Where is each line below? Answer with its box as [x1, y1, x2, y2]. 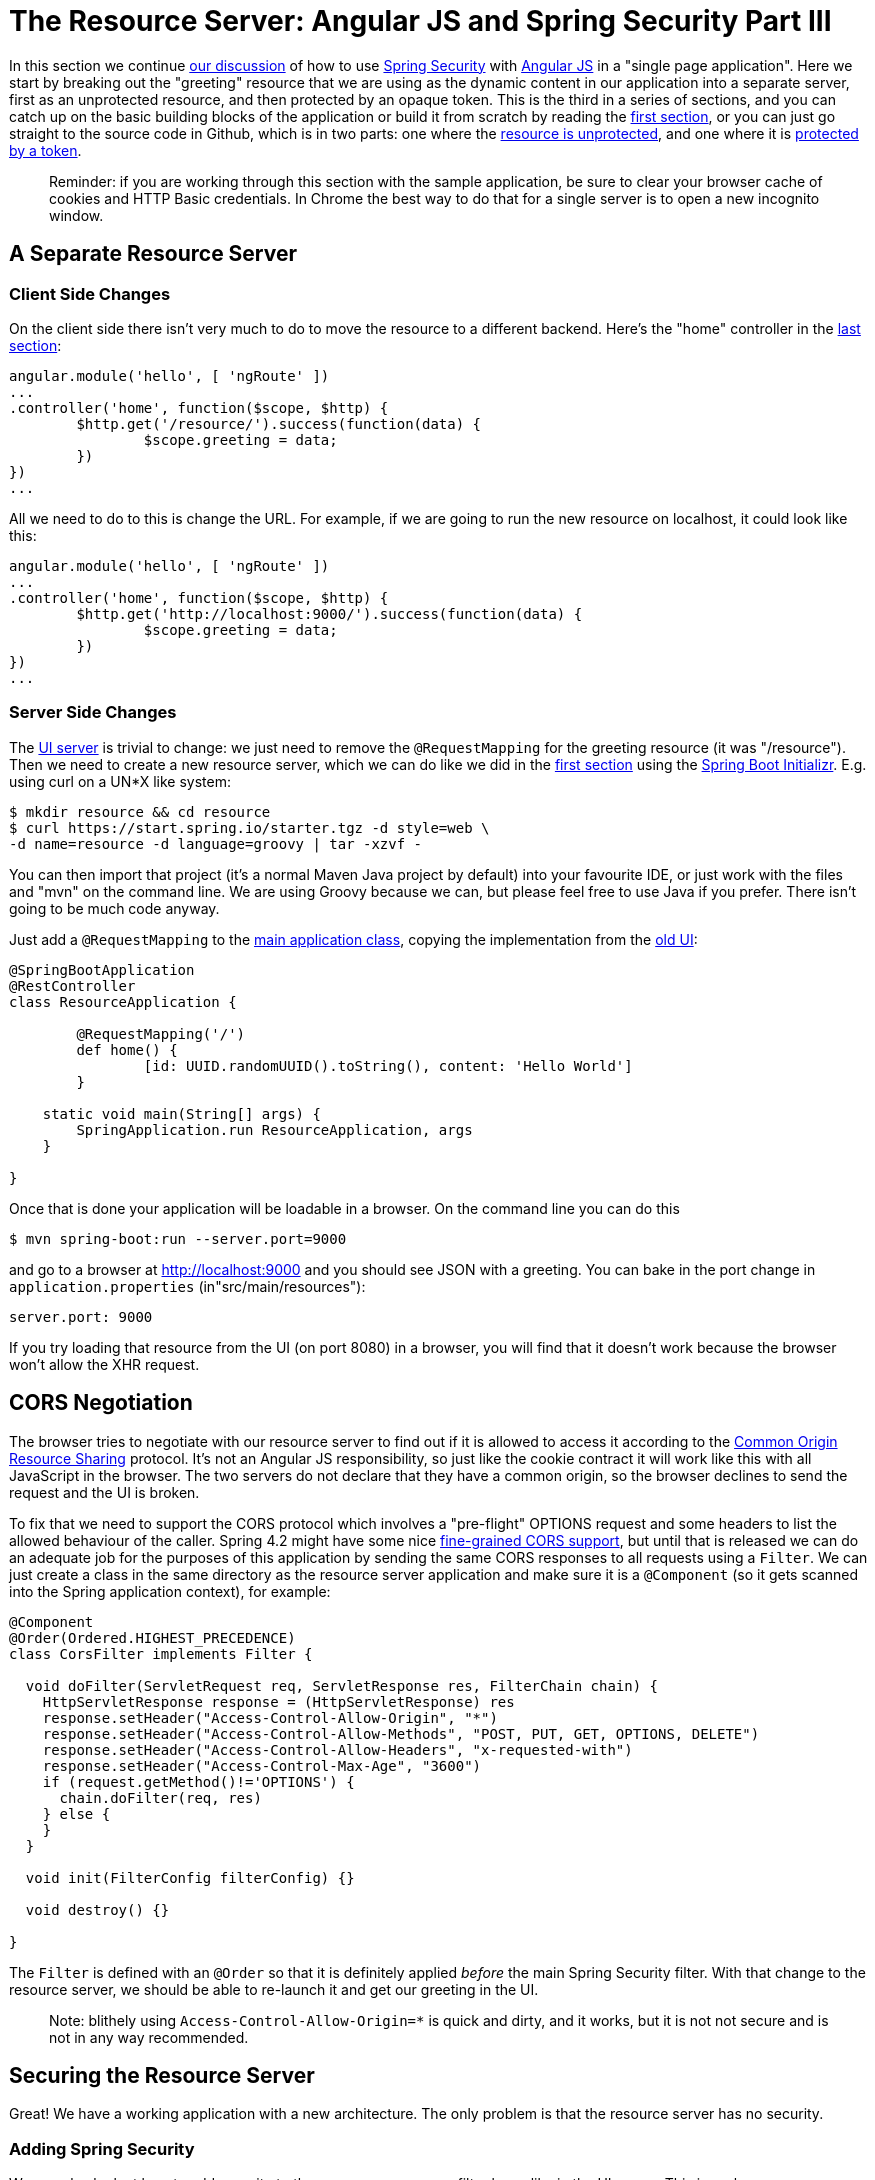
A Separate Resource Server [9, 241, 298, 267]
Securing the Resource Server [9, 2062, 315, 2088]
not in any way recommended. [49, 2028, 249, 2046]
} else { [42, 1805, 111, 1822]
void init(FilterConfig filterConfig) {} [25, 1869, 355, 1886]
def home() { [76, 1041, 178, 1058]
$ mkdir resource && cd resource [9, 803, 271, 820]
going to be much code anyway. [9, 899, 220, 917]
